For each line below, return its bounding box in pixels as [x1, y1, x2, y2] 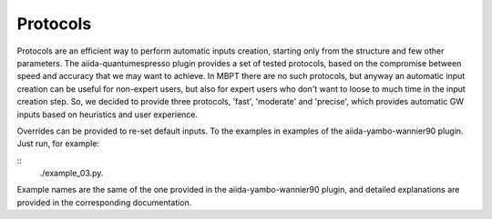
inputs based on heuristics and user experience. [16, 109, 199, 120]
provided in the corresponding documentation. [16, 196, 192, 208]
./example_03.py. [39, 168, 104, 179]
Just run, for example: [16, 138, 100, 149]
